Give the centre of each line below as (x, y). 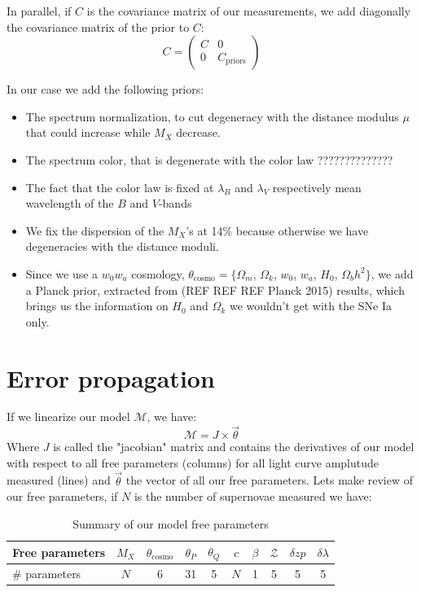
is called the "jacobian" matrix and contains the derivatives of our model (234, 447)
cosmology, (158, 273)
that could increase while (88, 132)
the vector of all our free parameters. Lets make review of (269, 480)
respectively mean (317, 187)
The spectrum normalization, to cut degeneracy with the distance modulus (212, 116)
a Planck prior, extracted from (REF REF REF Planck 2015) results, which (215, 289)
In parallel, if (39, 11)
